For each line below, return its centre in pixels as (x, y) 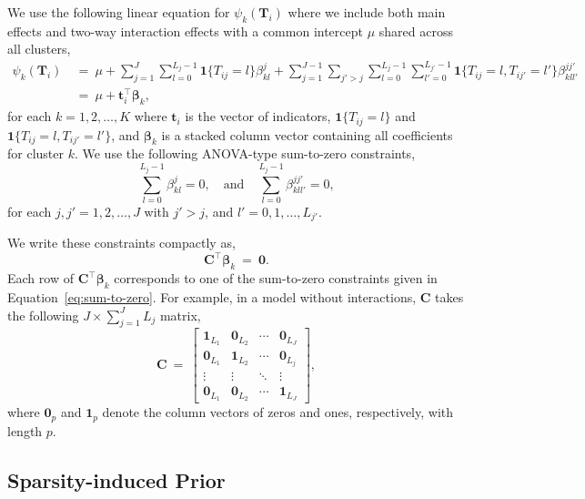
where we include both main (367, 12)
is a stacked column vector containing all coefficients (307, 134)
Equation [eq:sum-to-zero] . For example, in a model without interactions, (212, 296)
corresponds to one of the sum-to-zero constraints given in (276, 278)
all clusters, (39, 49)
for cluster (35, 153)
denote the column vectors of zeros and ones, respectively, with (278, 412)
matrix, (180, 315)
